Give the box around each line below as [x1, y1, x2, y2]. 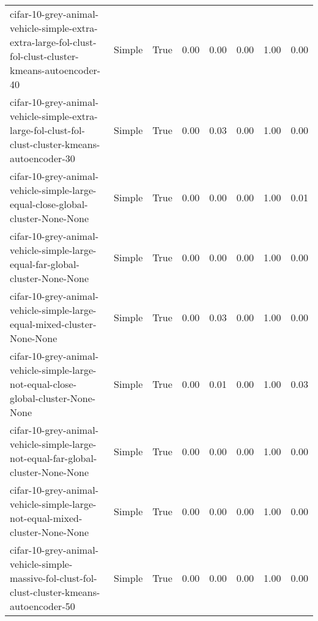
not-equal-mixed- [10, 511, 83, 525]
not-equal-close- [10, 377, 76, 391]
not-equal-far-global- [10, 451, 97, 465]
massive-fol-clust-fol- [10, 571, 97, 585]
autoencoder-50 [10, 599, 75, 613]
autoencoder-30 [10, 151, 75, 165]
